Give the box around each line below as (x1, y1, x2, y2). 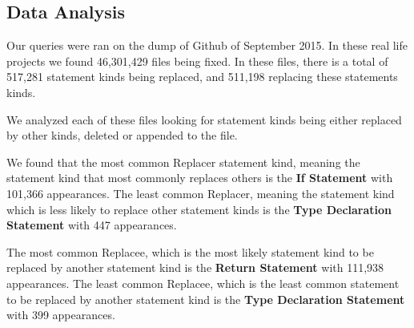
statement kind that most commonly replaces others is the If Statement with (6, 169, 393, 186)
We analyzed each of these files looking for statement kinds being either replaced (6, 111, 402, 128)
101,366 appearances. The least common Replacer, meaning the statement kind (6, 184, 395, 201)
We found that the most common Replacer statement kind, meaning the (6, 153, 360, 170)
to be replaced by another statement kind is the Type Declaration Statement (6, 290, 405, 307)
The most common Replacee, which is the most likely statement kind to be (6, 243, 374, 260)
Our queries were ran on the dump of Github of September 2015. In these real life (6, 37, 408, 54)
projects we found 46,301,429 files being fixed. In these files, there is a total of (6, 52, 388, 69)
